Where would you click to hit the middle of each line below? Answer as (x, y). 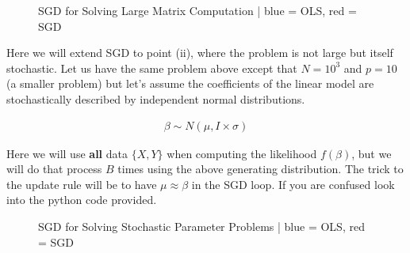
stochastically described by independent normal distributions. (156, 98)
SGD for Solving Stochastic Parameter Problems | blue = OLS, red (201, 226)
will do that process (54, 169)
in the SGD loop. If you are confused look (293, 184)
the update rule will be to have (82, 184)
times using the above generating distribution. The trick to (261, 169)
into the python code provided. (82, 200)
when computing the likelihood (242, 153)
